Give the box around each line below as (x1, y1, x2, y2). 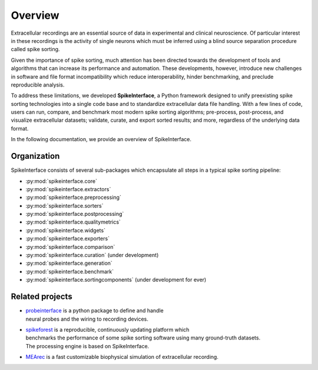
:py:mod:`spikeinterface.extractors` (25, 185, 111, 192)
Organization (11, 151, 60, 161)
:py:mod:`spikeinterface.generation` (25, 259, 113, 267)
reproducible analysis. (11, 81, 65, 88)
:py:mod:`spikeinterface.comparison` (25, 243, 115, 250)
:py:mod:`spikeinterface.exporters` (25, 235, 110, 242)
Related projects (11, 292, 73, 302)
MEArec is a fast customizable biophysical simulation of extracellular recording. (25, 354, 219, 361)
